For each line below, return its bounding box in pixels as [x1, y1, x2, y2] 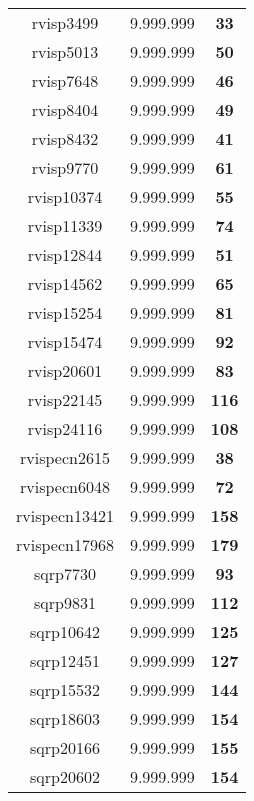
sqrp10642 [30, 620, 100, 643]
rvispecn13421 [16, 504, 114, 527]
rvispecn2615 [20, 446, 110, 469]
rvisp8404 [31, 98, 99, 121]
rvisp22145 [27, 388, 103, 411]
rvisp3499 [31, 11, 99, 34]
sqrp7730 [34, 562, 96, 585]
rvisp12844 [27, 243, 103, 266]
